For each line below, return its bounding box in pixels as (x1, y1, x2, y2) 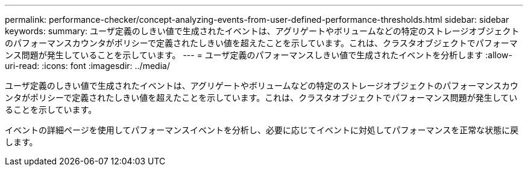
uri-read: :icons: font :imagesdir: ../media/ (5, 61, 170, 71)
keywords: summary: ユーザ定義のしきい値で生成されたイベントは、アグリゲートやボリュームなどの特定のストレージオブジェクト (5, 26, 520, 36)
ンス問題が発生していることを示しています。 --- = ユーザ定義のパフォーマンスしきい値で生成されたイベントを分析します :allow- (5, 50, 512, 60)
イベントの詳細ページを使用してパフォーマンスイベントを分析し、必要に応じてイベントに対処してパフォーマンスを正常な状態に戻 (5, 125, 519, 135)
